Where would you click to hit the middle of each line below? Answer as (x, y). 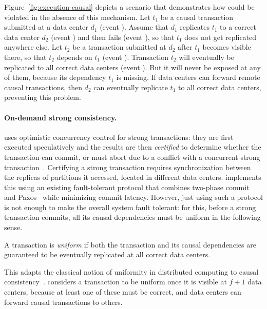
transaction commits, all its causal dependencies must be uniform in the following (132, 217)
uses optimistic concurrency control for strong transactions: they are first (119, 137)
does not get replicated (221, 37)
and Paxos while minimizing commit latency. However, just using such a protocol (133, 197)
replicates (195, 27)
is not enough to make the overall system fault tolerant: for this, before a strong (130, 207)
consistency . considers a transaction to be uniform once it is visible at (116, 282)
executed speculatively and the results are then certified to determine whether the (133, 147)
